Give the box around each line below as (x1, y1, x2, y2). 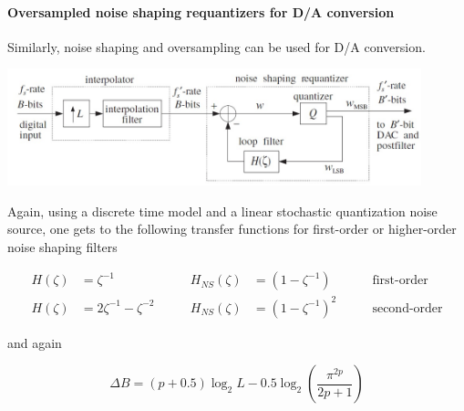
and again (7, 332, 62, 352)
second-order (372, 301, 443, 315)
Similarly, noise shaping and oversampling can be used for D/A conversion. (7, 37, 426, 56)
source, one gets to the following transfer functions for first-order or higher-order (7, 219, 457, 238)
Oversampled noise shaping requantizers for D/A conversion (7, 2, 395, 21)
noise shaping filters (7, 237, 118, 256)
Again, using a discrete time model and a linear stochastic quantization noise (7, 201, 438, 220)
